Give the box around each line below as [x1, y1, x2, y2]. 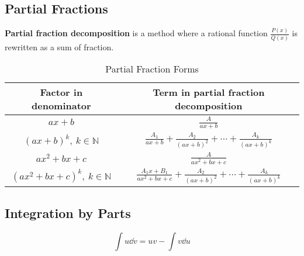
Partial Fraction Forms [105, 62, 199, 76]
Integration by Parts [5, 203, 131, 222]
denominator [32, 99, 91, 113]
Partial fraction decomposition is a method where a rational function [5, 27, 268, 39]
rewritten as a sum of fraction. [5, 40, 114, 53]
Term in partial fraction [153, 85, 265, 99]
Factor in [40, 85, 83, 99]
